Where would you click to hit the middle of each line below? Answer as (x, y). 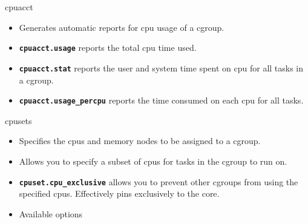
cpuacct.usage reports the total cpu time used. (108, 48)
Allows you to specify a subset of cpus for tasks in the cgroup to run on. (153, 161)
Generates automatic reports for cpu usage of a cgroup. (122, 27)
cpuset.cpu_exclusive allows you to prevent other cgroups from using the (159, 181)
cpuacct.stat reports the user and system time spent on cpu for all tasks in (161, 68)
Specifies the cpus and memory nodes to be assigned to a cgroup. (140, 141)
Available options (51, 213)
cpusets (18, 120)
